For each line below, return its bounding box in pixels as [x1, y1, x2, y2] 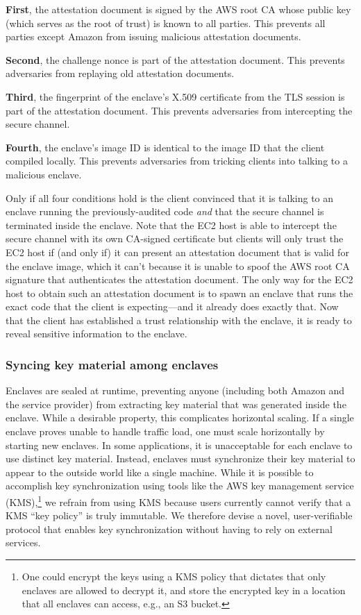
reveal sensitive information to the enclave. [6, 326, 187, 341]
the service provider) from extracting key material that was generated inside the [6, 396, 346, 411]
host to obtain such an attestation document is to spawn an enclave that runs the [6, 285, 353, 300]
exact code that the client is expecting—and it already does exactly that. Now [6, 299, 339, 314]
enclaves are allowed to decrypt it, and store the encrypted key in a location [22, 582, 346, 597]
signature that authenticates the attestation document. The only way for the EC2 [6, 272, 353, 287]
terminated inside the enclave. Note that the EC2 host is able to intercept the [6, 217, 337, 232]
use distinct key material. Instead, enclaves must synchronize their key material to [6, 451, 355, 466]
